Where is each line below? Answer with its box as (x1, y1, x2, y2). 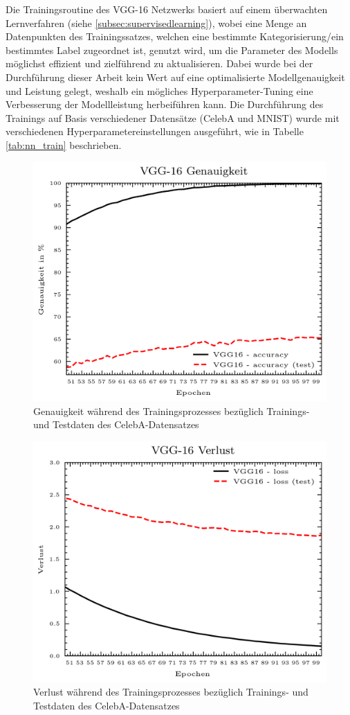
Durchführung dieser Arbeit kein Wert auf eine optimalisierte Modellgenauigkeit (6, 69, 345, 84)
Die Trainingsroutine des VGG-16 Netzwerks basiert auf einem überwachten (6, 2, 328, 16)
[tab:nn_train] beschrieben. (6, 137, 122, 152)
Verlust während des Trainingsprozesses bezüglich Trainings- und (33, 685, 308, 699)
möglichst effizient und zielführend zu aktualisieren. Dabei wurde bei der (6, 56, 313, 71)
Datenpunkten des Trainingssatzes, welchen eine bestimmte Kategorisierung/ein (6, 29, 344, 44)
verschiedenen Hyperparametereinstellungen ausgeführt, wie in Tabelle (6, 124, 304, 139)
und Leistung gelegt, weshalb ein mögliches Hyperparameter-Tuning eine (6, 83, 313, 98)
